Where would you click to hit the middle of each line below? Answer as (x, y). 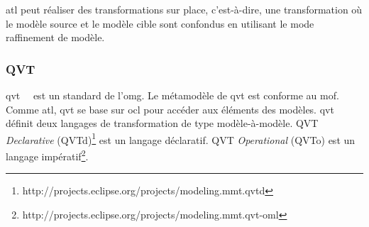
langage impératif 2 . (47, 155)
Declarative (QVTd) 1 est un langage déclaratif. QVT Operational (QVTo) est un (181, 138)
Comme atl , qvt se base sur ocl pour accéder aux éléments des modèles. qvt (170, 109)
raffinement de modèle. (55, 37)
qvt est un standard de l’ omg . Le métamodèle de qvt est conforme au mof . (172, 95)
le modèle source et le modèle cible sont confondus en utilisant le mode (160, 23)
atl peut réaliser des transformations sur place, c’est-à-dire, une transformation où (184, 9)
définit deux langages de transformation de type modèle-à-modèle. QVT (162, 123)
